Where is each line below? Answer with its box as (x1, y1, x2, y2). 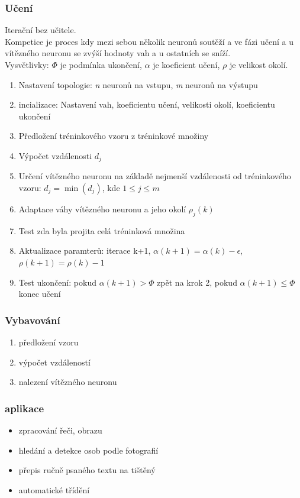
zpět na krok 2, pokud (157, 276, 237, 288)
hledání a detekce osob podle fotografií (18, 444, 159, 456)
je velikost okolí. (229, 59, 288, 70)
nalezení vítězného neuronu (18, 376, 117, 388)
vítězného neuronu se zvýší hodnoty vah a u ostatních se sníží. (5, 47, 231, 59)
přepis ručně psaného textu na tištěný (18, 464, 156, 476)
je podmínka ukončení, (60, 59, 142, 70)
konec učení (18, 287, 61, 300)
